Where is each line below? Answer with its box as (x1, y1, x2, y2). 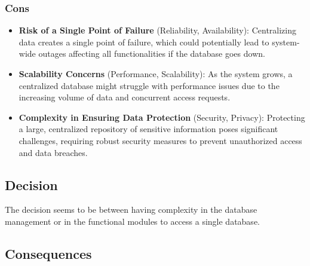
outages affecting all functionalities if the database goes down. (38, 47, 265, 60)
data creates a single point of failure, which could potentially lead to (19, 35, 269, 48)
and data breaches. (19, 146, 88, 158)
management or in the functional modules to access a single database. (5, 215, 260, 227)
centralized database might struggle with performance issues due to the (19, 79, 280, 91)
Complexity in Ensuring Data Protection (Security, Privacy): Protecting (19, 111, 305, 123)
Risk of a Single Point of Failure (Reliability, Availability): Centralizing (19, 24, 296, 36)
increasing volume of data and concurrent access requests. (19, 91, 231, 103)
